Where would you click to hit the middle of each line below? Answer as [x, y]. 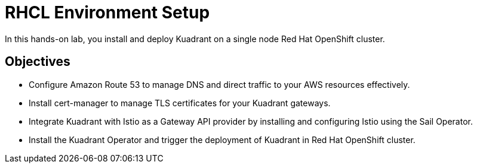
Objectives [38, 62]
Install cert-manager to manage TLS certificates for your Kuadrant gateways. [180, 103]
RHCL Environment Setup [107, 12]
